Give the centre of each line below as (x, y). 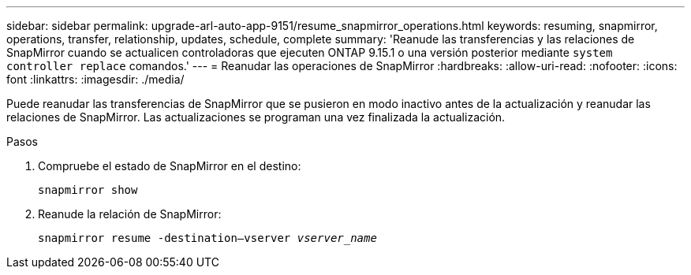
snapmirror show (88, 190)
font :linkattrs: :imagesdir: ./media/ (95, 79)
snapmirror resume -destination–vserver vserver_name (207, 238)
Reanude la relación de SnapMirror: (130, 214)
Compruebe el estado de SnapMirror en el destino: (170, 166)
